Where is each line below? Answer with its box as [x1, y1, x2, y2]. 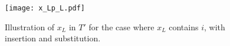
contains [169, 20, 199, 33]
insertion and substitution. [5, 32, 101, 44]
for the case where [88, 20, 155, 33]
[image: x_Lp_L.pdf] [5, 4, 86, 12]
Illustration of [5, 20, 55, 33]
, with [204, 20, 225, 33]
